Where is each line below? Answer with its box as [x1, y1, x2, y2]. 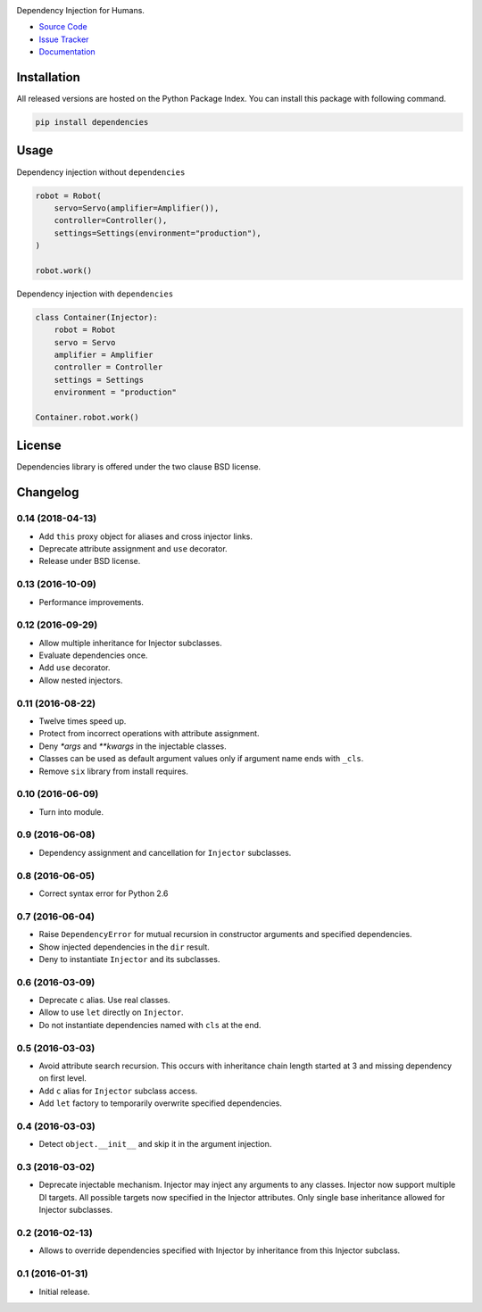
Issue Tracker [38, 34, 89, 45]
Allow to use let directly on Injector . [38, 1007, 184, 1017]
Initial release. [38, 1286, 90, 1297]
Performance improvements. [38, 596, 145, 607]
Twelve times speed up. [38, 716, 127, 727]
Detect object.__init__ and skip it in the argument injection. [38, 1139, 272, 1150]
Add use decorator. [38, 662, 111, 673]
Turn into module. [38, 806, 104, 817]
